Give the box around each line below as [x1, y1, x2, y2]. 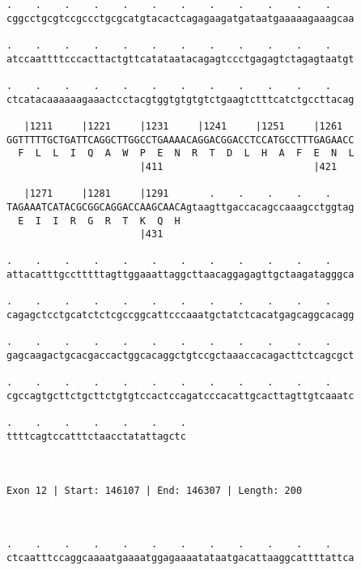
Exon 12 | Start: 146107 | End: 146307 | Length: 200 [6, 484, 303, 496]
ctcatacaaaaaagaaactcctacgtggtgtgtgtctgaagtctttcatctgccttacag [6, 93, 355, 105]
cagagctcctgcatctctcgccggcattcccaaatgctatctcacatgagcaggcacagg [6, 309, 355, 321]
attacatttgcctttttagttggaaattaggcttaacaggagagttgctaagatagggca [6, 269, 355, 281]
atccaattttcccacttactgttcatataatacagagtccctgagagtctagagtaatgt [6, 53, 355, 65]
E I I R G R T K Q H [18, 215, 180, 227]
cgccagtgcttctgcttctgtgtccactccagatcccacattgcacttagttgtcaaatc [6, 390, 355, 402]
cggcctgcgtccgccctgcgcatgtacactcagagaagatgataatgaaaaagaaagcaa [6, 12, 355, 24]
